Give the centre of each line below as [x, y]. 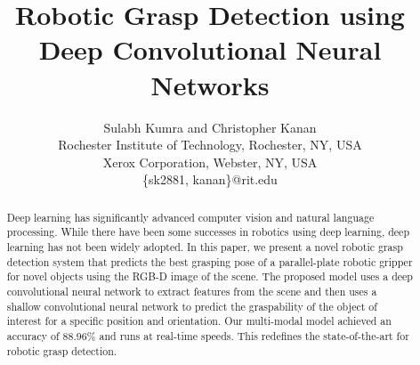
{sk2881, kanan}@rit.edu [210, 179]
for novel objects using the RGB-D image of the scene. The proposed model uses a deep [210, 276]
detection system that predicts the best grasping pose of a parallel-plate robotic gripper [210, 261]
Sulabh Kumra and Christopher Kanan [210, 127]
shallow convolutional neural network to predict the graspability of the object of [192, 306]
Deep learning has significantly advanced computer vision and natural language [190, 217]
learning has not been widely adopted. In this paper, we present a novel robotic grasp [205, 246]
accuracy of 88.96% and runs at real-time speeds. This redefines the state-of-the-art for [208, 335]
